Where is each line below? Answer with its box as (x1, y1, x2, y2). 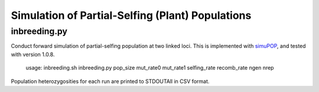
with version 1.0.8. (11, 51, 56, 58)
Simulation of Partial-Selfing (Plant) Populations (11, 9, 252, 22)
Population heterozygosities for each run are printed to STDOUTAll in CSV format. (11, 77, 210, 85)
